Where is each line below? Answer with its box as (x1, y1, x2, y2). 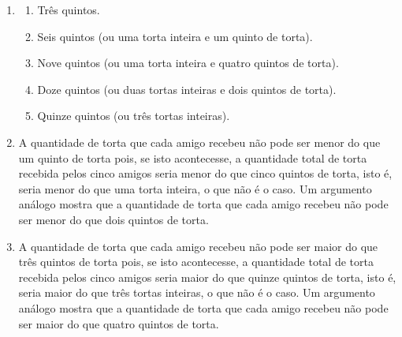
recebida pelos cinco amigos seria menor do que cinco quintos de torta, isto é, (18, 165, 393, 182)
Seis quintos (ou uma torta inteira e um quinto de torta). (37, 28, 313, 44)
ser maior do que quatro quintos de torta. (18, 315, 219, 331)
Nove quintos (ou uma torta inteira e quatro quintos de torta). (37, 54, 339, 71)
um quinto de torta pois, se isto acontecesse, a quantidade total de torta (18, 149, 367, 166)
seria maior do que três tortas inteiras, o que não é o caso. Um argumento (18, 284, 375, 301)
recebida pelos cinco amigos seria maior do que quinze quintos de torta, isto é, (18, 268, 396, 285)
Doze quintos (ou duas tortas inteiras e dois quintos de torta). (37, 81, 337, 97)
